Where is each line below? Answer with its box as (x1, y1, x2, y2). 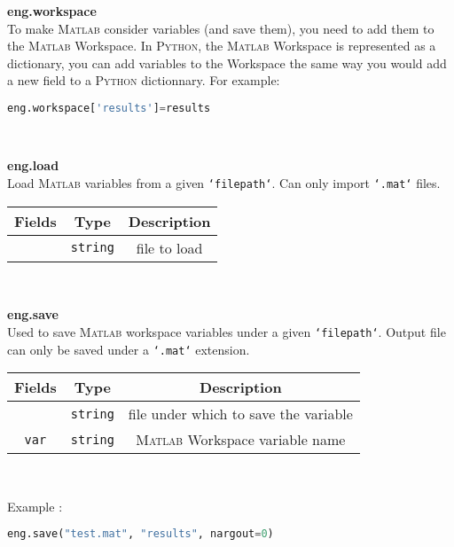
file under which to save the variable (128, 403, 353, 425)
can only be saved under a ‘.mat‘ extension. (7, 340, 250, 358)
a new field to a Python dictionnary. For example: (7, 71, 280, 90)
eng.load (7, 156, 59, 175)
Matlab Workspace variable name (136, 429, 346, 450)
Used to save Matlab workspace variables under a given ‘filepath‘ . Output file (7, 322, 446, 340)
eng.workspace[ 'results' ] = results (7, 101, 211, 114)
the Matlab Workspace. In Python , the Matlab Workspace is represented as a (7, 36, 436, 55)
